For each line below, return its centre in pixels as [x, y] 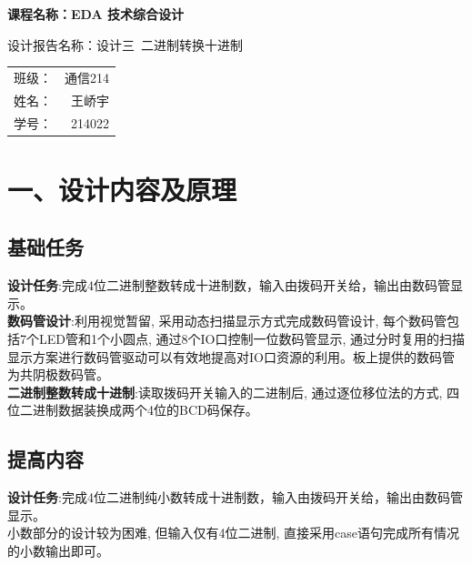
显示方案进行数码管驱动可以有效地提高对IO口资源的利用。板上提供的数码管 [231, 356]
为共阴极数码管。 [58, 374]
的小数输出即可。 [58, 551]
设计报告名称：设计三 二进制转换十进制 [125, 44]
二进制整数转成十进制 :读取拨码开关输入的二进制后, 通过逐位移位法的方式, [225, 392]
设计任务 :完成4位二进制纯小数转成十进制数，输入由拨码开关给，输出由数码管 [235, 497]
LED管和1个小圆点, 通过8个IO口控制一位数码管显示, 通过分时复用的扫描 [252, 339]
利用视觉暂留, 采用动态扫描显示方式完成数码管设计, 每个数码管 [260, 321]
